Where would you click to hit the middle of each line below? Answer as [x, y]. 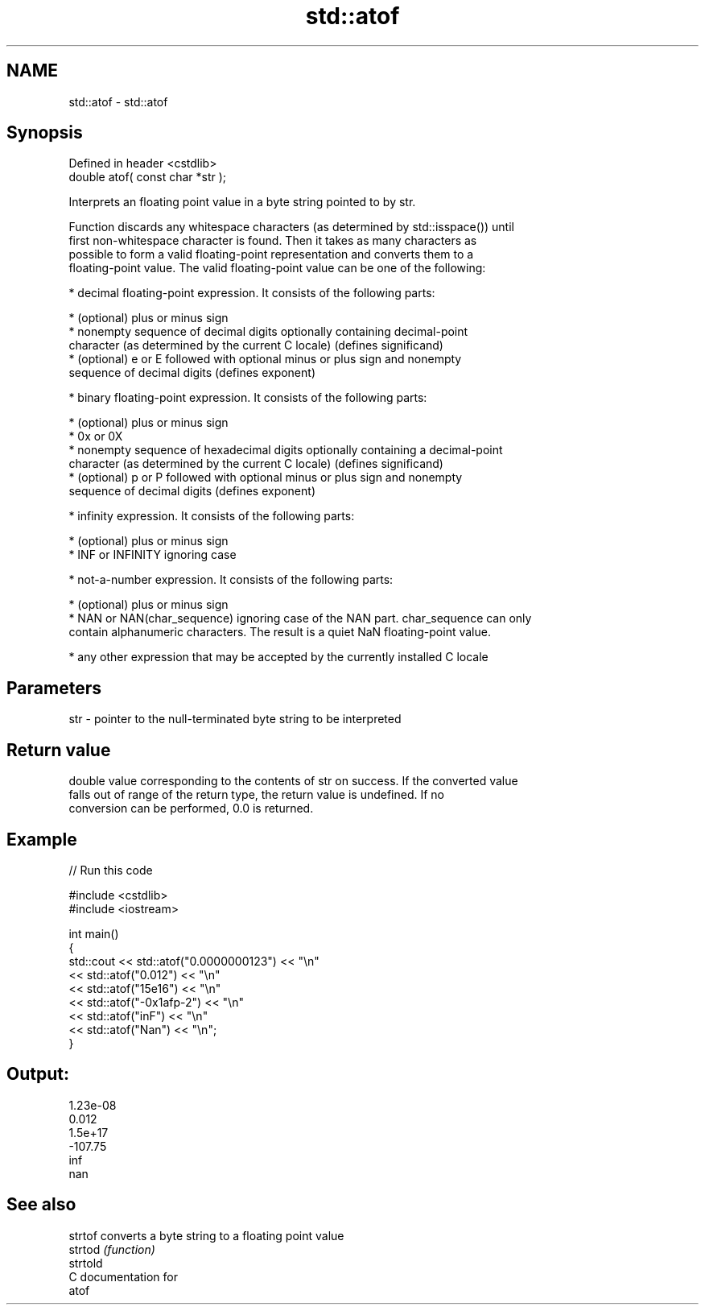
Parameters [54, 688]
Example [42, 839]
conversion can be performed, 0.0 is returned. [191, 809]
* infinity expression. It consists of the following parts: [212, 516]
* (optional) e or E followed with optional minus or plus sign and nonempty [265, 359]
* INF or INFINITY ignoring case [153, 555]
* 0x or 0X [96, 436]
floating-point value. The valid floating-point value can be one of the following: [277, 268]
